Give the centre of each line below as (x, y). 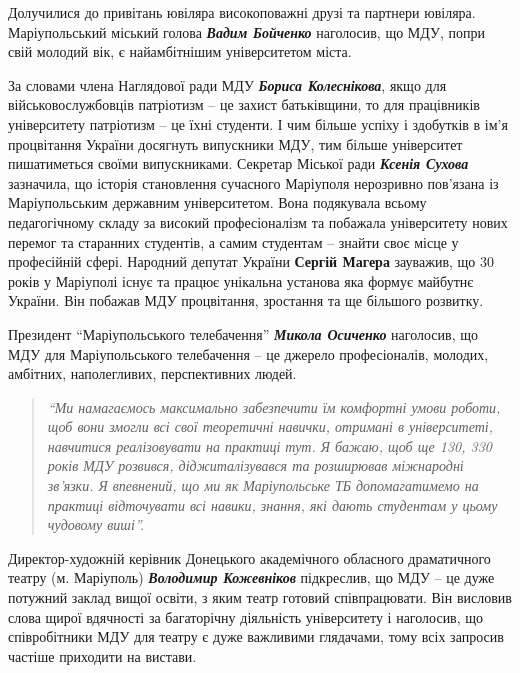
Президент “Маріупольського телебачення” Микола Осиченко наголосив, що (243, 333)
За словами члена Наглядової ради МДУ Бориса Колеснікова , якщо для (227, 84)
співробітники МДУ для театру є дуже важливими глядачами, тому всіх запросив (256, 636)
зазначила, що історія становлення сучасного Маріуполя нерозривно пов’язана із (253, 182)
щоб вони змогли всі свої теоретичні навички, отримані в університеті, (270, 426)
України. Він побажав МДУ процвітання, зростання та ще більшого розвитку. (246, 300)
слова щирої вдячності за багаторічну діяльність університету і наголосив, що (246, 616)
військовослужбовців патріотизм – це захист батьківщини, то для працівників (244, 104)
